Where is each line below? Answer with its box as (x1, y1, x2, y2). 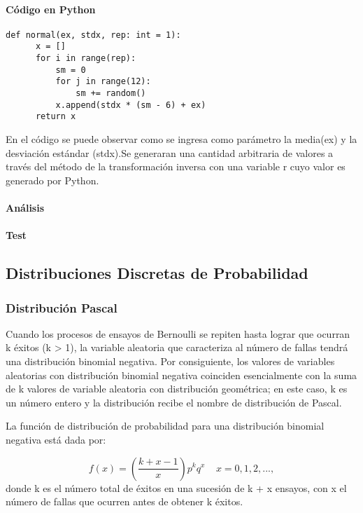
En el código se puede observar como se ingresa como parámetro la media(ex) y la (6, 132, 357, 146)
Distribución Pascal (6, 299, 118, 316)
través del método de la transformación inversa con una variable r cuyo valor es (6, 159, 346, 174)
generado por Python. (6, 172, 99, 187)
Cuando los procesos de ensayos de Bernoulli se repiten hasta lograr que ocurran (6, 326, 350, 341)
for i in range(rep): (35, 53, 136, 64)
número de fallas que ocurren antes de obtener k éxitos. (6, 494, 243, 509)
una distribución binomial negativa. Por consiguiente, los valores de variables (6, 353, 335, 368)
